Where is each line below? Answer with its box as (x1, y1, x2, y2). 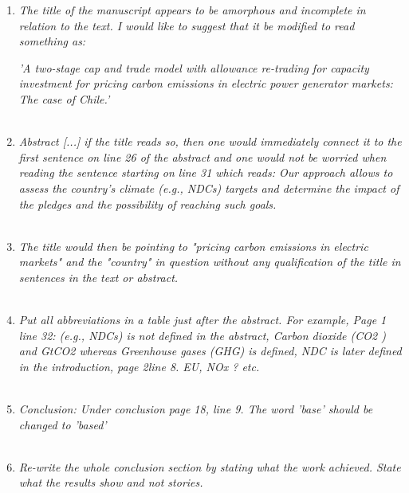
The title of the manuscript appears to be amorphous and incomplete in (18, 2, 366, 18)
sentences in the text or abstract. (18, 268, 179, 285)
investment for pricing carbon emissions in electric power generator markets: (18, 75, 393, 92)
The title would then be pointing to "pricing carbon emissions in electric (18, 237, 368, 254)
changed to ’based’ (18, 416, 107, 432)
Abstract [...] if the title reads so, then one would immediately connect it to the (18, 133, 402, 150)
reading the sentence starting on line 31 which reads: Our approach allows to (18, 164, 393, 181)
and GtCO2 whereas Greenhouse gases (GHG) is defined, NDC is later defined (18, 342, 402, 359)
